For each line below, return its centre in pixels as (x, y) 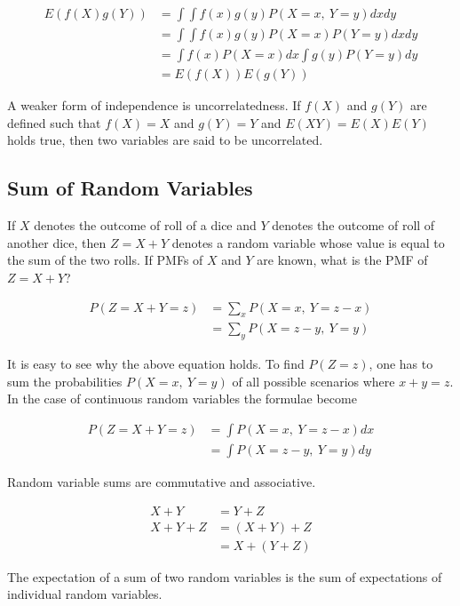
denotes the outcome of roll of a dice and (145, 225)
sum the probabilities (65, 381)
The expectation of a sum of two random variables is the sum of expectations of (225, 576)
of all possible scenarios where (313, 381)
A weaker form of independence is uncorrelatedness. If (154, 105)
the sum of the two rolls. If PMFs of (105, 260)
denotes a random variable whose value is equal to (308, 242)
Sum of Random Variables (130, 188)
